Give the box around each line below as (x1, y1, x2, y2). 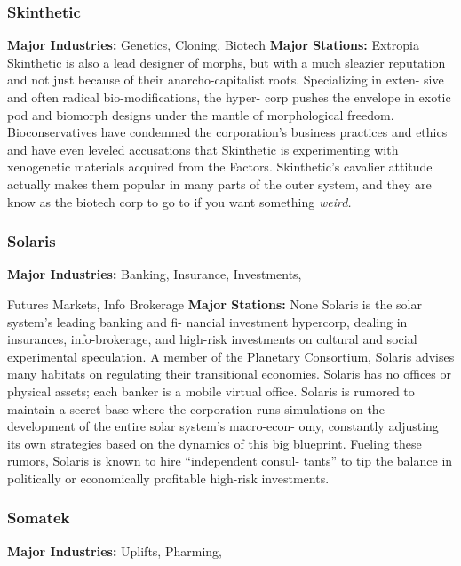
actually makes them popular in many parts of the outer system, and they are (7, 174, 432, 193)
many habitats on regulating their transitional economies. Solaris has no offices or (7, 364, 451, 383)
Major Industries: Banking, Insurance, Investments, (7, 265, 302, 283)
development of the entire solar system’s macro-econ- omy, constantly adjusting (7, 417, 439, 435)
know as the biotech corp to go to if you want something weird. (7, 192, 352, 211)
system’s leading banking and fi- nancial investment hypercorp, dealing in (7, 312, 408, 331)
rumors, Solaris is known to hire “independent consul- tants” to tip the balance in (7, 451, 453, 470)
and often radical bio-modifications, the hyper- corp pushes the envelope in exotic (7, 88, 451, 106)
